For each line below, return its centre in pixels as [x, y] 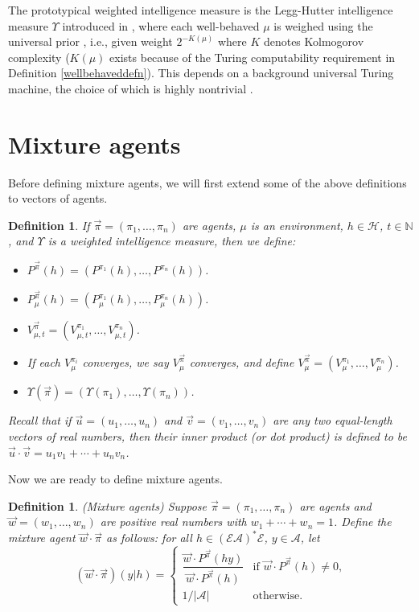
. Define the [362, 522]
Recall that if [40, 420]
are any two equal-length [333, 420]
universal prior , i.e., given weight [90, 41]
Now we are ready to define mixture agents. [115, 479]
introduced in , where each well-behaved [161, 25]
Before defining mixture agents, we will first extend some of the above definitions [207, 182]
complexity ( [39, 57]
